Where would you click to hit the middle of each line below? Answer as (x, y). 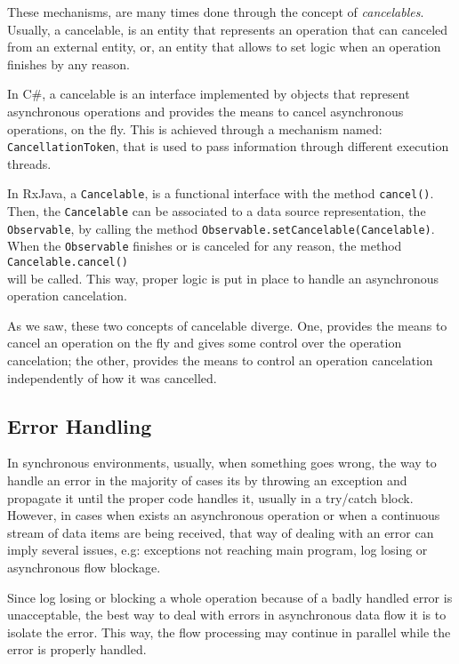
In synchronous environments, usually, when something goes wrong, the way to (222, 463)
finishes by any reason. (68, 64)
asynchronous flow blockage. (84, 568)
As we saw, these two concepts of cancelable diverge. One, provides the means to (227, 325)
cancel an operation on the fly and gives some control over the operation (205, 343)
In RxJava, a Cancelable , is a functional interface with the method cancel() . (221, 193)
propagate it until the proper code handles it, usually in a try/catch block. (210, 497)
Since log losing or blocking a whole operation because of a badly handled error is (230, 597)
